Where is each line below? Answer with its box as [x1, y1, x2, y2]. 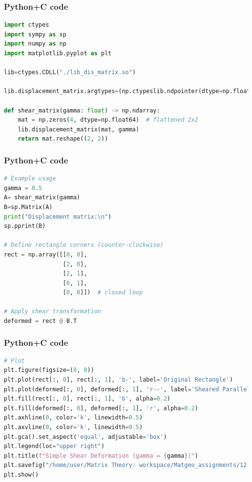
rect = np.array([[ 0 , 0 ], [4, 251, 87, 258]
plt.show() [4, 471, 39, 478]
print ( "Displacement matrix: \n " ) [4, 213, 111, 220]
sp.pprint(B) [4, 223, 46, 230]
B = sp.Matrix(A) [4, 203, 53, 210]
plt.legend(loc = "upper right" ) [4, 443, 105, 450]
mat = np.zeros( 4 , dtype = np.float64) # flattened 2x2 [17, 116, 198, 124]
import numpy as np [4, 40, 66, 48]
